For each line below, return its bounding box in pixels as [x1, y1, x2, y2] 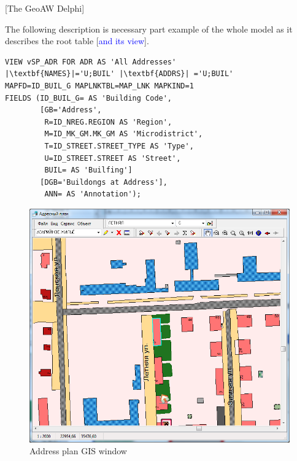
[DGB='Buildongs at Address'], [40, 177, 168, 187]
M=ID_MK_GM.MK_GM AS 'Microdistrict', [44, 130, 203, 139]
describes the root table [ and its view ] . [5, 34, 149, 47]
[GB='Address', [40, 106, 102, 115]
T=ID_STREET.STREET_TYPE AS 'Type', [44, 141, 194, 150]
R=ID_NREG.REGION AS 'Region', [44, 117, 172, 126]
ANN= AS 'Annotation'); [44, 190, 141, 199]
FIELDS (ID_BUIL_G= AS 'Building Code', [5, 93, 172, 103]
